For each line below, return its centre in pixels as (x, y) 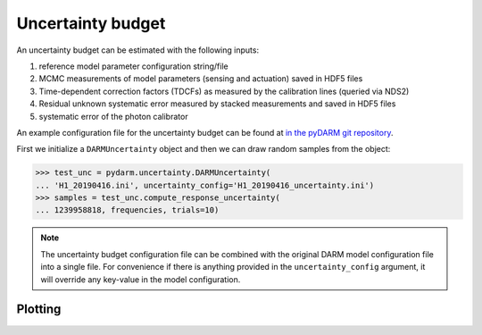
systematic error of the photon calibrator (113, 116)
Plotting (39, 310)
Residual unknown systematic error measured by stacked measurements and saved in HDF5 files (217, 104)
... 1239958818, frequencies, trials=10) (127, 210)
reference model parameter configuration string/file (133, 66)
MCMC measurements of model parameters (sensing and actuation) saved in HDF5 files (201, 79)
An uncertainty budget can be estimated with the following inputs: (137, 50)
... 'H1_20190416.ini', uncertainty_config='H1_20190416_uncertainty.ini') (205, 185)
